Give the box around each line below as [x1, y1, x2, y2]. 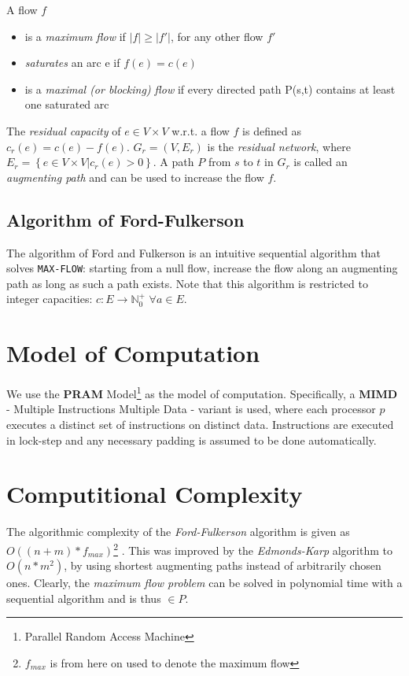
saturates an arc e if [24, 54, 120, 71]
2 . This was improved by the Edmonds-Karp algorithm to [113, 539, 392, 558]
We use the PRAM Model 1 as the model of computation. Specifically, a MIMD [6, 383, 398, 401]
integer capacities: [6, 290, 93, 307]
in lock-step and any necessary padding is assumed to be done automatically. [6, 431, 377, 448]
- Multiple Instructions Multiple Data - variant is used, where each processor [6, 401, 376, 417]
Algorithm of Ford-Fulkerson [6, 207, 245, 231]
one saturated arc [24, 96, 109, 113]
